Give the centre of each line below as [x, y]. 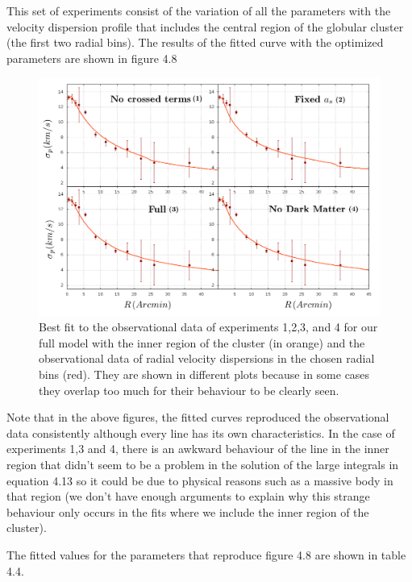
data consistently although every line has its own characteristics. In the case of [201, 432]
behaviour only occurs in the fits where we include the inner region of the [188, 511]
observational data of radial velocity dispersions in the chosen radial [207, 358]
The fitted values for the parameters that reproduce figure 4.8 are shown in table [206, 554]
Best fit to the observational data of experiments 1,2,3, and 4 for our [208, 327]
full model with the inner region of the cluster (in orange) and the [202, 342]
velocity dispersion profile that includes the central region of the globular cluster [205, 26]
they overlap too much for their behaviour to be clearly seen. [189, 390]
